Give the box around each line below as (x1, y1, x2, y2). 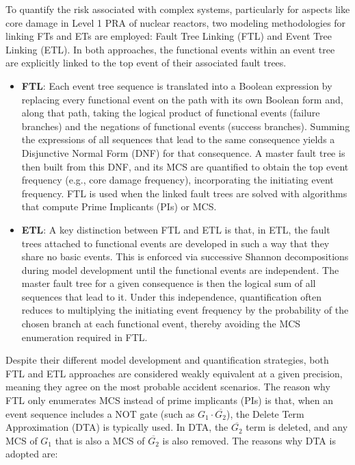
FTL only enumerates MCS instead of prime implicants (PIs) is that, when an (5, 393, 333, 407)
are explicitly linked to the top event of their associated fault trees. (5, 55, 287, 70)
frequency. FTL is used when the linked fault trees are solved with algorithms (21, 186, 347, 200)
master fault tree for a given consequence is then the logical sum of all (21, 276, 316, 290)
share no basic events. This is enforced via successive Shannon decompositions (21, 249, 349, 264)
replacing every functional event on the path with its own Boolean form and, (21, 92, 343, 106)
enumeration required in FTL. (21, 329, 148, 344)
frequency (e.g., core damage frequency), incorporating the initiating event (21, 173, 334, 187)
